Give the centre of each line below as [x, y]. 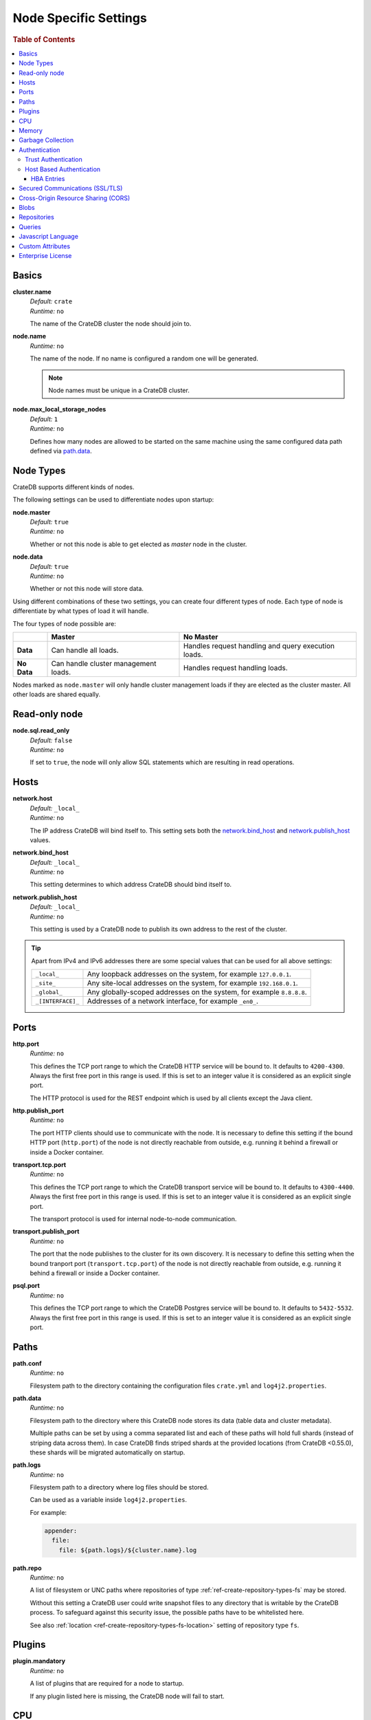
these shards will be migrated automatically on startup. [108, 1452]
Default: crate [51, 301]
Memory [31, 130]
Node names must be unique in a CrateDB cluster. [119, 390]
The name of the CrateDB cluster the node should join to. [111, 324]
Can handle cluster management [104, 663]
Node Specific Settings [80, 18]
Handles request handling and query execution [259, 645]
